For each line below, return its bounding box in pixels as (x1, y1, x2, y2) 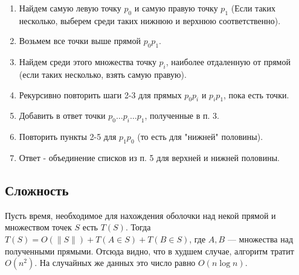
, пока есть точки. (223, 88, 289, 101)
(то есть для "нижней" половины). (137, 130, 263, 143)
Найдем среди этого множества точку (19, 55, 156, 68)
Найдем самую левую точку (19, 2, 121, 14)
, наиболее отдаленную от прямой (166, 55, 291, 68)
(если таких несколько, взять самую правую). (19, 68, 187, 80)
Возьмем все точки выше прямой (19, 34, 141, 47)
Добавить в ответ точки (19, 109, 106, 122)
